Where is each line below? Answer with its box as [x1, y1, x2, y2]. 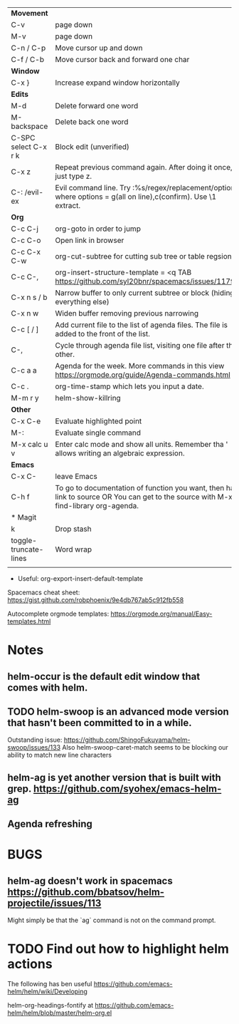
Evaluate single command [55, 428, 141, 438]
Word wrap [55, 544, 92, 554]
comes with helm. [7, 681, 88, 693]
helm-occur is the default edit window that [7, 670, 201, 683]
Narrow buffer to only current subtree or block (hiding [55, 288, 235, 298]
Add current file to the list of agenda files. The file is [55, 320, 228, 330]
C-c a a [11, 366, 37, 375]
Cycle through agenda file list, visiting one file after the [55, 341, 238, 350]
